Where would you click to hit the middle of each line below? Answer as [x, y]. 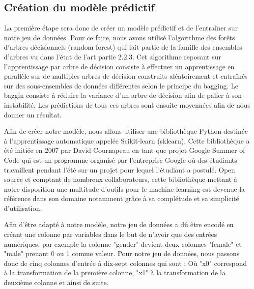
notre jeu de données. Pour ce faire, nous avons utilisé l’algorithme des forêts [120, 37]
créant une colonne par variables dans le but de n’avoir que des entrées [111, 234]
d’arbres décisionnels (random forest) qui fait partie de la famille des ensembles [123, 47]
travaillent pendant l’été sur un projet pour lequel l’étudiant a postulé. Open [120, 169]
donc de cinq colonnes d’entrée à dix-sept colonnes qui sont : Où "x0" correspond [126, 263]
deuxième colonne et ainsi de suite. [56, 282]
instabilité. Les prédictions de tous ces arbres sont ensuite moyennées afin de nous [127, 104]
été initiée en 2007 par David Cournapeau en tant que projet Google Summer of [125, 150]
